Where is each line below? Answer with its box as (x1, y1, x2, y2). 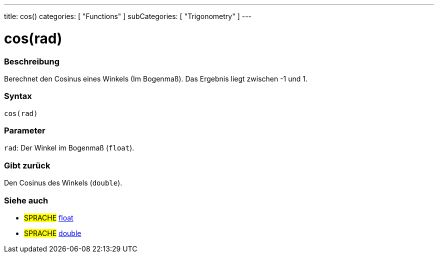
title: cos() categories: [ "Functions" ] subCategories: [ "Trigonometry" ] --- (4, 12, 252, 20)
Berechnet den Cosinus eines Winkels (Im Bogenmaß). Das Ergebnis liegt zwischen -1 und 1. (4, 74, 308, 83)
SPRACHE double (24, 228, 81, 237)
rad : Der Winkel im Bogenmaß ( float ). (4, 143, 134, 152)
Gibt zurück (4, 160, 50, 170)
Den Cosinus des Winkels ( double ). (4, 178, 122, 187)
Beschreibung (4, 56, 60, 66)
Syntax (4, 91, 32, 101)
